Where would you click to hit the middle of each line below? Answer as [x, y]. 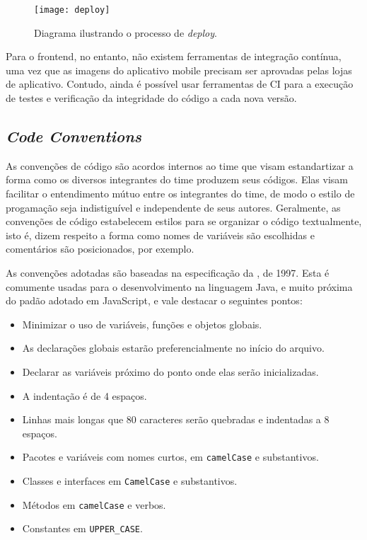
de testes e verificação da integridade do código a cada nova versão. [151, 98]
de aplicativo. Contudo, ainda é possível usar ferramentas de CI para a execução [180, 84]
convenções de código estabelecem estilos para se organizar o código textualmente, [184, 221]
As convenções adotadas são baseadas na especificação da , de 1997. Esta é [168, 272]
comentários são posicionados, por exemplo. [100, 249]
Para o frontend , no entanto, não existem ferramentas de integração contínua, [174, 56]
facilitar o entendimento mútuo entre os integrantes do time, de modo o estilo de [180, 194]
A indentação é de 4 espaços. [85, 395]
